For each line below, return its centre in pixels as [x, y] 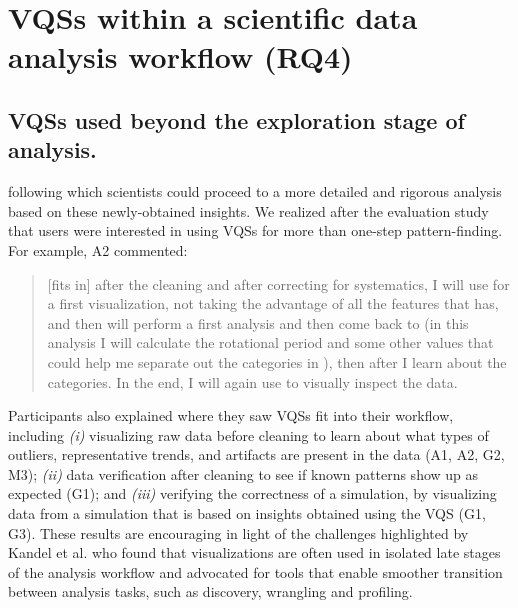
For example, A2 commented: [98, 249]
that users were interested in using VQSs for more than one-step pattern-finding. [255, 230]
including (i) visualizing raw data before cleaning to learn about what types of [248, 434]
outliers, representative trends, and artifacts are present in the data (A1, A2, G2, [256, 454]
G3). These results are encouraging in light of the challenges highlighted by [238, 532]
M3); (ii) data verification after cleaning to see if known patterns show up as [243, 473]
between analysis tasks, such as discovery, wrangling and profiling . [210, 591]
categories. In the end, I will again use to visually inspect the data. [252, 381]
